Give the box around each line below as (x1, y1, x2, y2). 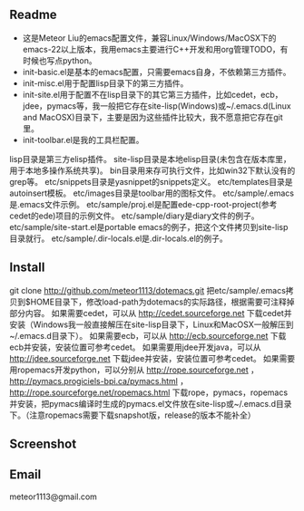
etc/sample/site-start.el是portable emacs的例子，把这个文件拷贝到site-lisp (9, 221, 289, 232)
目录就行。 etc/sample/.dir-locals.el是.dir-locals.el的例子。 (9, 233, 229, 244)
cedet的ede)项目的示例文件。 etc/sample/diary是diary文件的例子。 (9, 210, 260, 221)
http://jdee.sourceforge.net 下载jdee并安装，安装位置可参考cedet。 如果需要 (9, 352, 296, 363)
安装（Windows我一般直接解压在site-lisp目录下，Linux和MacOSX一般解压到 (9, 319, 294, 330)
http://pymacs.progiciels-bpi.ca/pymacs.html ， (9, 375, 189, 386)
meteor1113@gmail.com (9, 491, 98, 502)
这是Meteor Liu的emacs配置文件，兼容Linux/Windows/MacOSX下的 (22, 32, 277, 43)
